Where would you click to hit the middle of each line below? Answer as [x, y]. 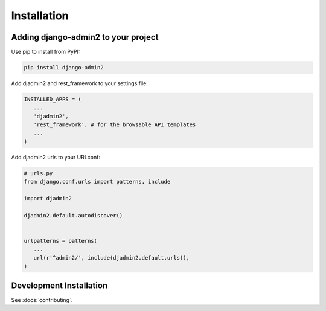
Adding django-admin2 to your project [85, 37]
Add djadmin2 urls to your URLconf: [56, 157]
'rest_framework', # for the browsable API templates [115, 125]
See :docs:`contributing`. [42, 300]
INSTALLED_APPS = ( [53, 99]
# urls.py [38, 173]
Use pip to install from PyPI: [46, 52]
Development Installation [59, 285]
